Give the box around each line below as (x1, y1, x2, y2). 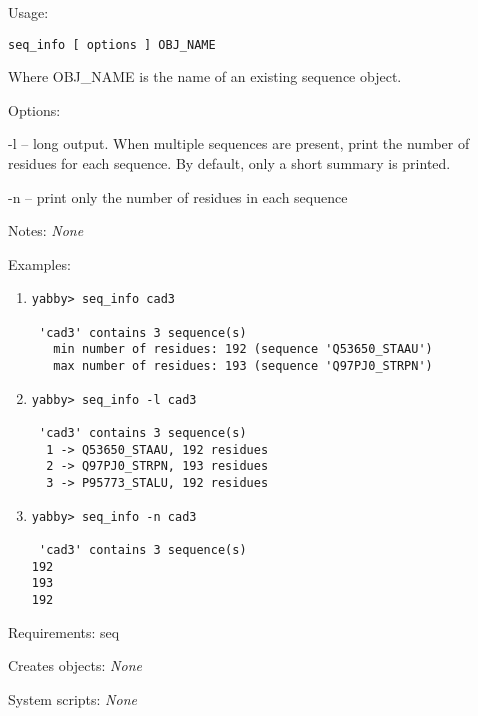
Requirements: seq (8, 621, 120, 642)
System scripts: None (8, 688, 137, 709)
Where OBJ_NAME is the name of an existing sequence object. (8, 66, 402, 87)
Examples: (8, 253, 71, 274)
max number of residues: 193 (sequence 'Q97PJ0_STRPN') (53, 359, 433, 374)
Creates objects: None (8, 655, 142, 676)
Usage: (8, 2, 49, 22)
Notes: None (8, 220, 84, 241)
